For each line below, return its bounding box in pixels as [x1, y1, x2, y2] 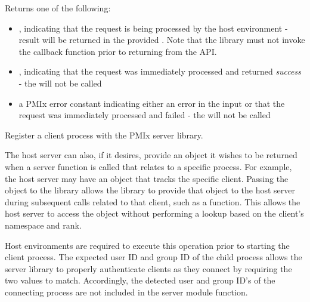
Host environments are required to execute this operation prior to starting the [5, 239, 290, 251]
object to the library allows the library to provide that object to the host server [5, 184, 296, 196]
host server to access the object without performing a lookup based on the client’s [5, 207, 304, 220]
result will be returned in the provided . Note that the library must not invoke [18, 33, 305, 46]
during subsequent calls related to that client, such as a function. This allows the [5, 195, 300, 208]
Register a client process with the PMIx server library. [5, 128, 203, 141]
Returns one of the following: [5, 2, 111, 14]
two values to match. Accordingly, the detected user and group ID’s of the [5, 274, 275, 286]
